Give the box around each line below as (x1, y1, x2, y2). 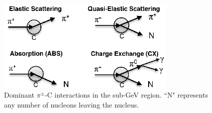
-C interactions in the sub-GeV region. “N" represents (44, 90, 208, 100)
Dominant (4, 90, 34, 100)
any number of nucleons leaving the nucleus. (4, 99, 139, 110)
